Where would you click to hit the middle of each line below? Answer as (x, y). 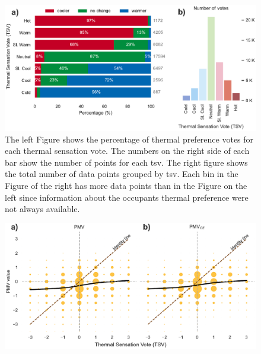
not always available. (42, 209)
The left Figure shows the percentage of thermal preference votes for (129, 139)
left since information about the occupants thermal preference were (127, 197)
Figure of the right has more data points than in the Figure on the (126, 185)
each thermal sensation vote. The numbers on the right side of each (127, 151)
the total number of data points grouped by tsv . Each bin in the (122, 174)
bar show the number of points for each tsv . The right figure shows (126, 162)
